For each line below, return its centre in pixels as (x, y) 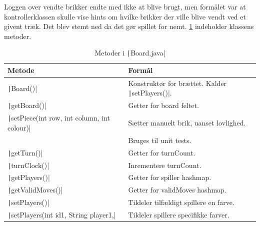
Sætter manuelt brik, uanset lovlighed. (187, 123)
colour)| (19, 127)
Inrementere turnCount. (165, 165)
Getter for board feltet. (163, 105)
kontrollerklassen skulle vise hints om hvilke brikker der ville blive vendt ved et (125, 16)
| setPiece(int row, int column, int (59, 118)
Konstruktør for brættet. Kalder (177, 83)
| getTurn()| (25, 152)
